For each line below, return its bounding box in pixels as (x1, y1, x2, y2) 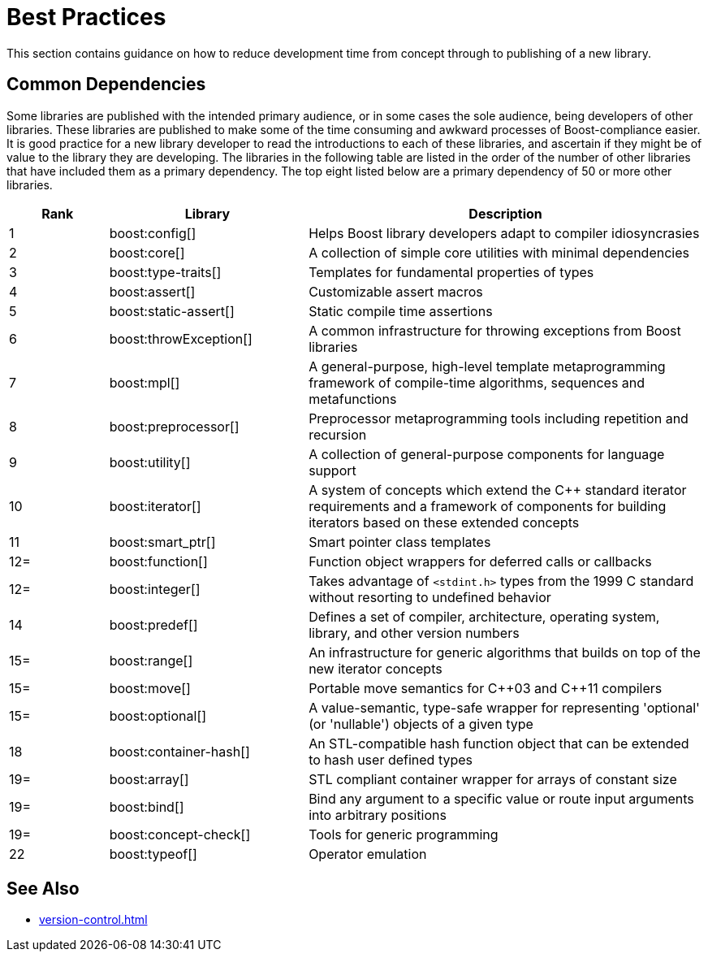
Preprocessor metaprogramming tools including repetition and (309, 410, 689, 427)
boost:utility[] (109, 453, 191, 470)
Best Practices (6, 3, 166, 31)
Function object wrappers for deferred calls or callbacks (309, 553, 652, 570)
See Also (6, 878, 80, 899)
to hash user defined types (309, 751, 473, 768)
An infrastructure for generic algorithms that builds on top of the (309, 644, 701, 661)
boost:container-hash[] (109, 743, 250, 760)
